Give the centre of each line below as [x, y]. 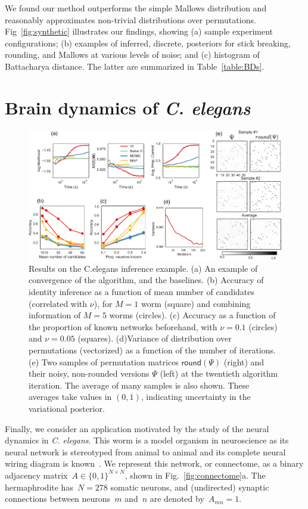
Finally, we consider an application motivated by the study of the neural [137, 428]
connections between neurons [58, 499]
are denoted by [177, 499]
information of [55, 315]
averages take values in [70, 397]
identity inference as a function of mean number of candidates [142, 292]
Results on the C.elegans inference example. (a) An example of [143, 268]
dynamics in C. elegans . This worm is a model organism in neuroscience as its [147, 440]
